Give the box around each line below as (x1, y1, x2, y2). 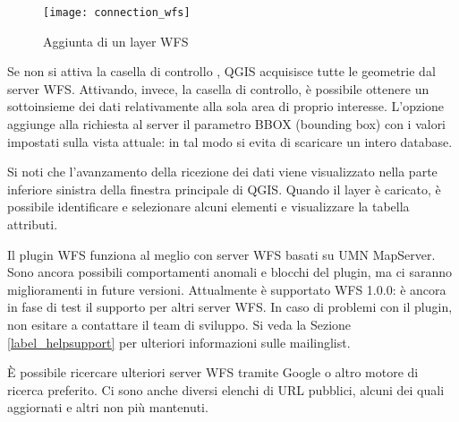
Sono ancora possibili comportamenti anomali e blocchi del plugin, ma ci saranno (7, 263, 452, 281)
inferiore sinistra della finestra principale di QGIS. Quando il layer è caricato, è (7, 179, 441, 198)
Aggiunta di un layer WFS (43, 31, 189, 50)
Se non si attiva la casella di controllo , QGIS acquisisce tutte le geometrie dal (7, 62, 436, 81)
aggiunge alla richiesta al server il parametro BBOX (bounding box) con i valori (7, 115, 446, 133)
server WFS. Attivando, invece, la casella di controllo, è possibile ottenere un (7, 79, 429, 98)
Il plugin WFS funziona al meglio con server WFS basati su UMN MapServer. (7, 245, 436, 263)
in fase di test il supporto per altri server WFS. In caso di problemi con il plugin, (7, 297, 453, 316)
